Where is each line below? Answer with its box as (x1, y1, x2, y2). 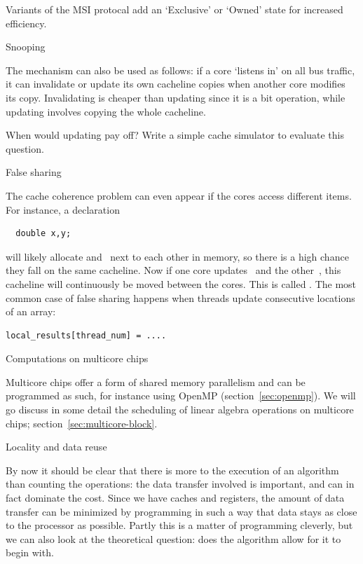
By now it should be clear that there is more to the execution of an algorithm (6, 462, 339, 477)
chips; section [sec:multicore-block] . (6, 415, 158, 430)
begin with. (6, 545, 54, 560)
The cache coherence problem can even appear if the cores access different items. (6, 188, 352, 202)
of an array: (6, 304, 56, 319)
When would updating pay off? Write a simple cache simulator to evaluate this (6, 128, 344, 142)
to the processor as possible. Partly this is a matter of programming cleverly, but (6, 518, 353, 532)
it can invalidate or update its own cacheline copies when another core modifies (6, 76, 345, 91)
